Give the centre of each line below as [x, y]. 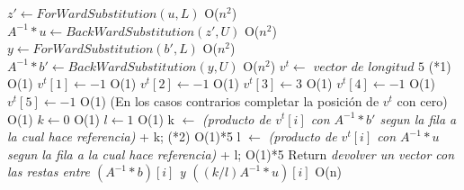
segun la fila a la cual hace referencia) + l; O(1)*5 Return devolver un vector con [231, 154]
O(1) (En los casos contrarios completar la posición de [230, 100]
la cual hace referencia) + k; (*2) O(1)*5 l [124, 136]
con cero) [422, 100]
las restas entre [49, 172]
